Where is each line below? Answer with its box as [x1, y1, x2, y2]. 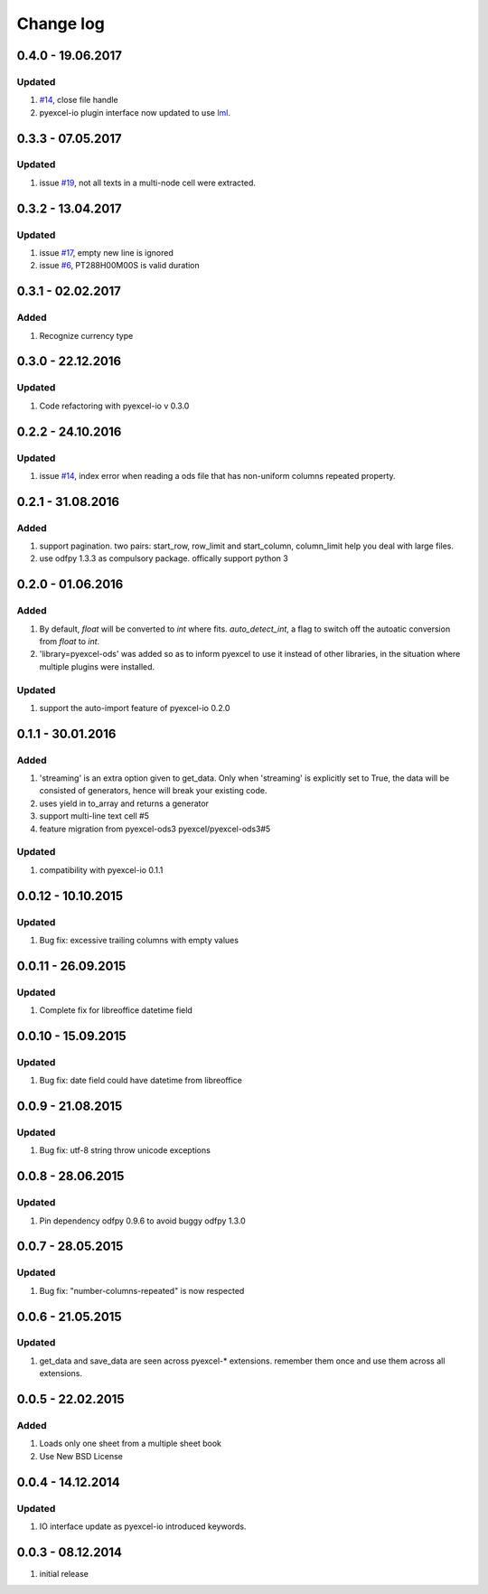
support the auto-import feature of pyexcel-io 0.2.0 [39, 702, 230, 713]
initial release [39, 1568, 89, 1579]
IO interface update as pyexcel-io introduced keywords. [39, 1521, 247, 1532]
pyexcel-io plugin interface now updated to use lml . [39, 107, 230, 117]
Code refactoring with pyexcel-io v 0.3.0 [39, 400, 190, 411]
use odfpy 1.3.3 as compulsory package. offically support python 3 [39, 553, 288, 564]
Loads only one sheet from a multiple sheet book [39, 1438, 221, 1449]
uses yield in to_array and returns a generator [39, 798, 210, 809]
